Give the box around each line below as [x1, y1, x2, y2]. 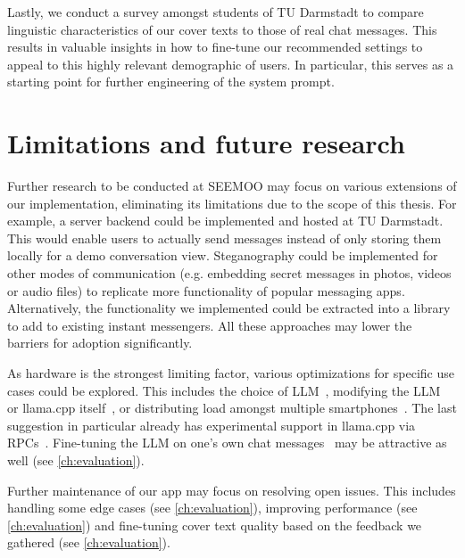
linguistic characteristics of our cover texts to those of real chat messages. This [7, 20, 437, 38]
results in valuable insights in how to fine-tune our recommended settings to [7, 37, 423, 56]
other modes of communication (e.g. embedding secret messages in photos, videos [7, 264, 452, 283]
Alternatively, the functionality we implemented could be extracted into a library [7, 299, 451, 317]
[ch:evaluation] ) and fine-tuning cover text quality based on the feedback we [7, 515, 422, 534]
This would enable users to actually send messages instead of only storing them [7, 228, 442, 247]
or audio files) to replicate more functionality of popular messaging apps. [7, 281, 405, 300]
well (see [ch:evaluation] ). [7, 451, 145, 469]
